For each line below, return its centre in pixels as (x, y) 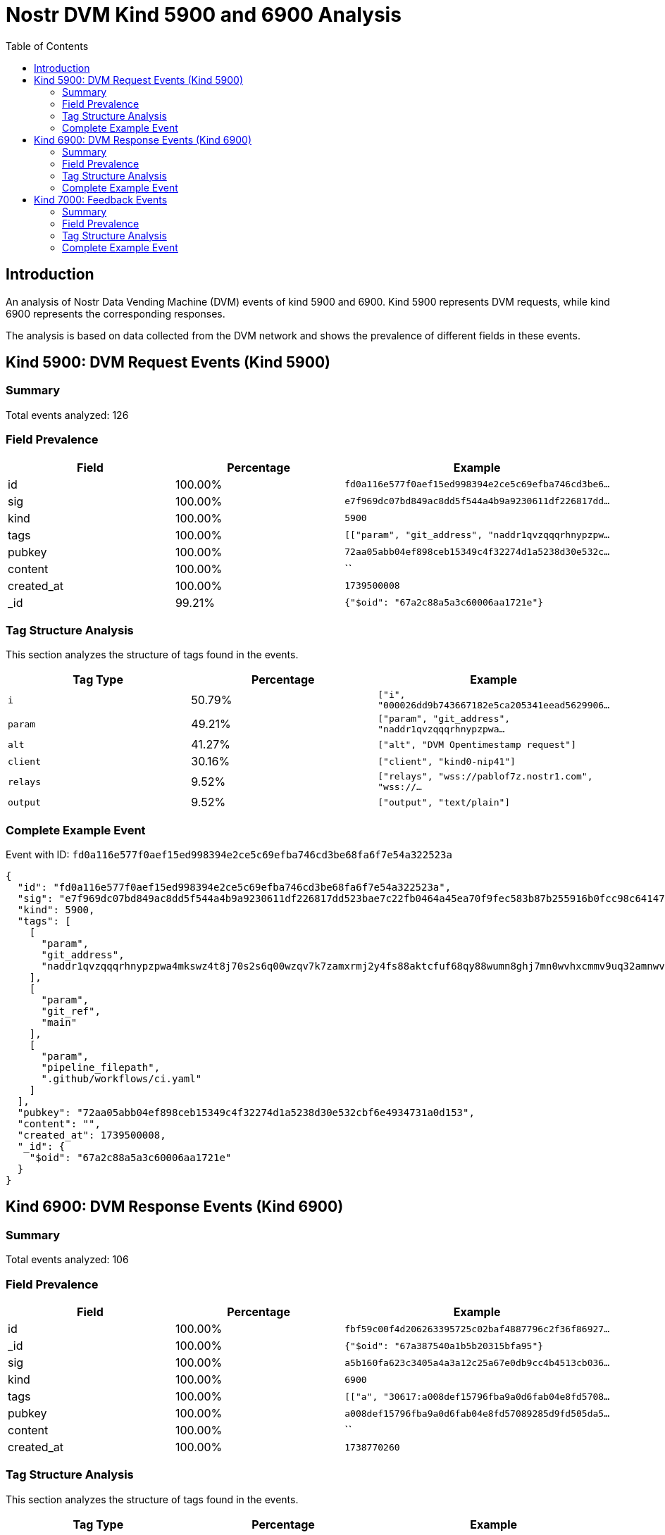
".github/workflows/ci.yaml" (122, 1079)
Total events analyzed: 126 (67, 415)
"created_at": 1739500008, (92, 1135)
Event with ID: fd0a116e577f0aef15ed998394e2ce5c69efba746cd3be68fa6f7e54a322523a (229, 855)
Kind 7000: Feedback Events (101, 199)
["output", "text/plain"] (444, 802)
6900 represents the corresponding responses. (116, 313)
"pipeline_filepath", (101, 1068)
